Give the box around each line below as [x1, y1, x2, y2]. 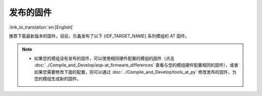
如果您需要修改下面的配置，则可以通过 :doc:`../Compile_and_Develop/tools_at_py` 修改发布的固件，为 [34, 69, 237, 75]
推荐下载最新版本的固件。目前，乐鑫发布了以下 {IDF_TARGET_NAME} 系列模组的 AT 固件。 [9, 33, 190, 39]
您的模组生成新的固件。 [34, 76, 81, 81]
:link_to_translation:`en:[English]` [9, 24, 74, 30]
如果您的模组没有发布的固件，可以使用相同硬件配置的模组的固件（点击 [34, 55, 175, 61]
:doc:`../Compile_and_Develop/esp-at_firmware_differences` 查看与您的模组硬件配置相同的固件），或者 [34, 62, 239, 68]
